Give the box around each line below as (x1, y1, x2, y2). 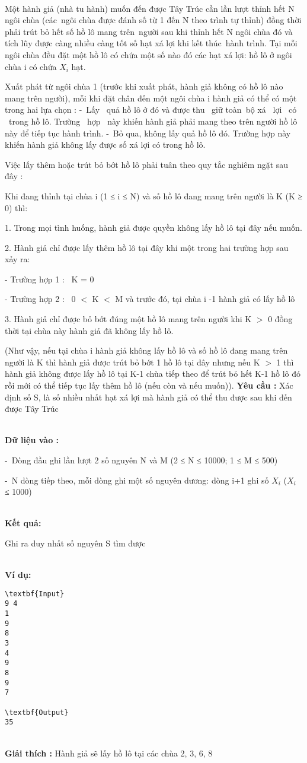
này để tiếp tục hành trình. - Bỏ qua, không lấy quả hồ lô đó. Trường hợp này (5, 126, 291, 139)
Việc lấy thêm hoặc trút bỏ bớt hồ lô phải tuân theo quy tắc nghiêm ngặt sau (5, 158, 289, 170)
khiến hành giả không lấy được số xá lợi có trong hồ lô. (5, 138, 206, 151)
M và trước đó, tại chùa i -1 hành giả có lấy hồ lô (115, 293, 295, 305)
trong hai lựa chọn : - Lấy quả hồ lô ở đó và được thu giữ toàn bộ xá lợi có (5, 103, 297, 116)
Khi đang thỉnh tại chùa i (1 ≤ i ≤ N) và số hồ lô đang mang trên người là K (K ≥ (5, 189, 303, 202)
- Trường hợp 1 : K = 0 (5, 272, 94, 285)
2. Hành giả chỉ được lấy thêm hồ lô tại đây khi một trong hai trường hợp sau (5, 241, 289, 253)
